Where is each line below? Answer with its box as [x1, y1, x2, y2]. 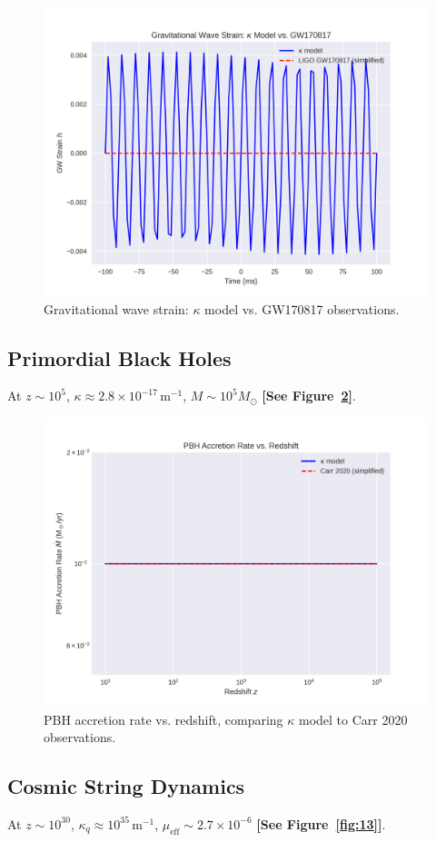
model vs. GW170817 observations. [204, 299, 400, 318]
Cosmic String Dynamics [7, 772, 245, 800]
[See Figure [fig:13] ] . [256, 814, 386, 833]
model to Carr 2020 [299, 709, 408, 728]
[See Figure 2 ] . [262, 386, 356, 405]
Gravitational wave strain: [44, 299, 189, 318]
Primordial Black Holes [7, 343, 232, 371]
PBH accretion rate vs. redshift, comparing [44, 709, 283, 728]
